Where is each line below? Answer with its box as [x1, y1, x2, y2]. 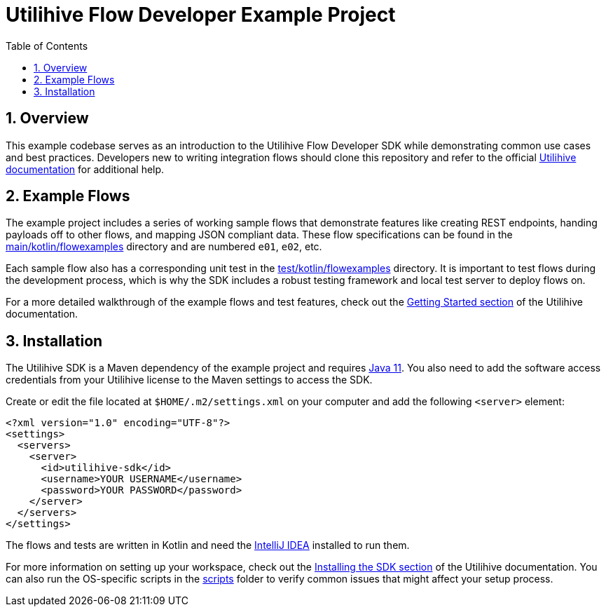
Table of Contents [6, 39, 88, 52]
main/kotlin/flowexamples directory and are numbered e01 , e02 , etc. [6, 240, 322, 253]
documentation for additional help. [6, 163, 165, 175]
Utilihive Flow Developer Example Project [6, 3, 396, 27]
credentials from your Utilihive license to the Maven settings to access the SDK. [6, 374, 373, 386]
